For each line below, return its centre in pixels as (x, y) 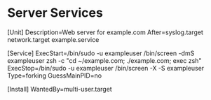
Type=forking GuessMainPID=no (55, 76)
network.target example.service (53, 39)
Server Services (55, 13)
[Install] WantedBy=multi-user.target (60, 89)
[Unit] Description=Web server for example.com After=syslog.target (105, 32)
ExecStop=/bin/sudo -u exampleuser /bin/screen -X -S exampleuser (106, 68)
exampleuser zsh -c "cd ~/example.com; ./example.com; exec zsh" (104, 60)
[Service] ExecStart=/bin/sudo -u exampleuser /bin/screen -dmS (101, 53)
